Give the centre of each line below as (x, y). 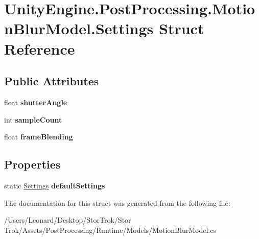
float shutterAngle (36, 102)
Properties (32, 164)
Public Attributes (52, 81)
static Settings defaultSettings (55, 185)
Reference (40, 48)
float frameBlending (39, 137)
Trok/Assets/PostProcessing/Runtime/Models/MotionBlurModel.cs (110, 230)
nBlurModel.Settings (79, 28)
